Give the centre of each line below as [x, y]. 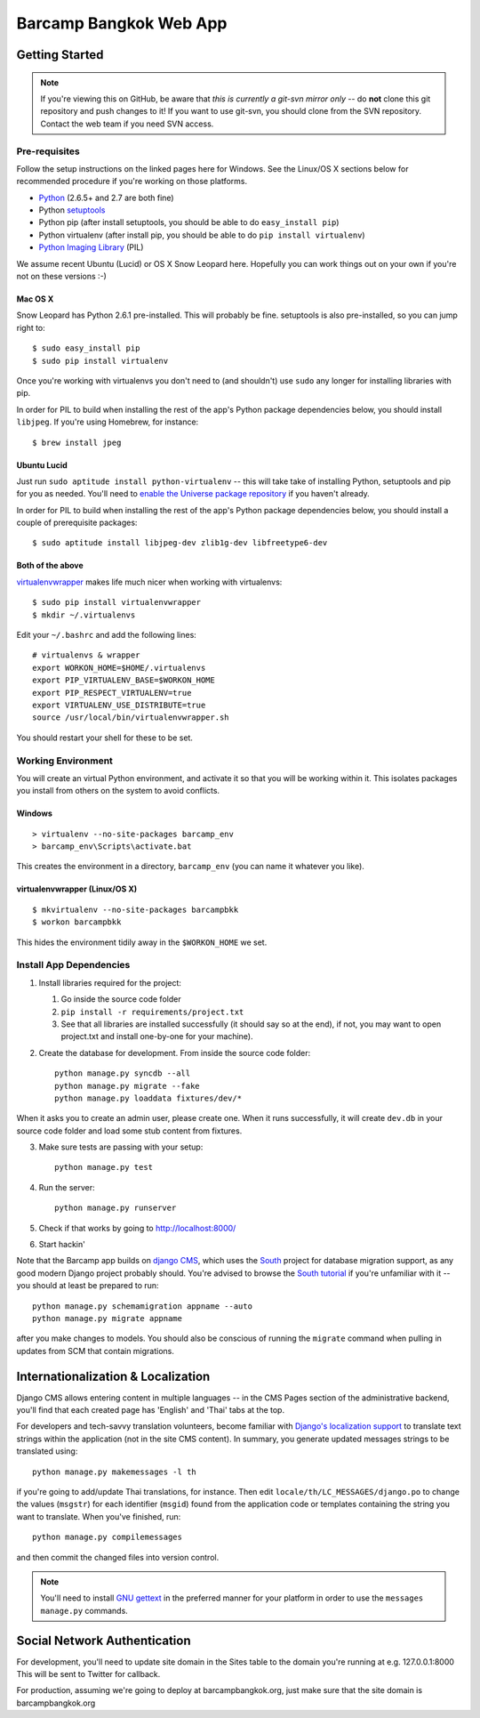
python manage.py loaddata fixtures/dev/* [148, 1098]
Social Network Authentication [104, 1640]
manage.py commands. [84, 1610]
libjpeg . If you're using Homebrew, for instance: [108, 422]
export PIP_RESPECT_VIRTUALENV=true [112, 693]
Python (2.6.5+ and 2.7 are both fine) [106, 198]
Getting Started [60, 55]
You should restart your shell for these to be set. [104, 738]
